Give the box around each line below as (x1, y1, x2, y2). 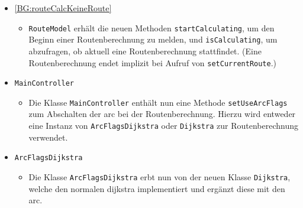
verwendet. (28, 131, 68, 143)
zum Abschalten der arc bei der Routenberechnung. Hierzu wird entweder (28, 108, 296, 120)
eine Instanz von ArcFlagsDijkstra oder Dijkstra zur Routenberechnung (28, 119, 298, 132)
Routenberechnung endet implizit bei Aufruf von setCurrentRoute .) (28, 56, 277, 69)
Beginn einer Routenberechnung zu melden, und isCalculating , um (28, 33, 278, 45)
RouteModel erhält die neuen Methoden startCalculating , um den (28, 21, 275, 34)
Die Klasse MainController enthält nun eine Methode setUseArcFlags (28, 96, 288, 108)
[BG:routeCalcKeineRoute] (14, 2, 112, 14)
